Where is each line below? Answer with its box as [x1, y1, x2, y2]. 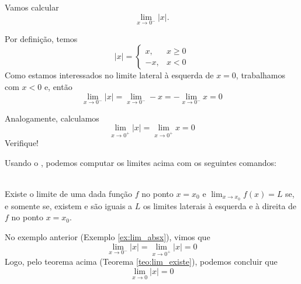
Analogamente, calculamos [5, 112, 99, 124]
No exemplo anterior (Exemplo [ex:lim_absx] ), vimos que [5, 231, 210, 243]
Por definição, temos [5, 32, 78, 44]
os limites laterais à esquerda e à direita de [143, 199, 297, 212]
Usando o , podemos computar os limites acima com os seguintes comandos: [5, 156, 276, 168]
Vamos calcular [5, 1, 59, 13]
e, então [44, 81, 72, 92]
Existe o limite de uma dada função [5, 187, 133, 199]
